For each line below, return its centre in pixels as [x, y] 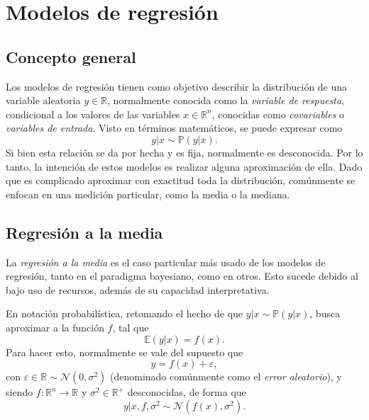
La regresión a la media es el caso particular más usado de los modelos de [166, 262]
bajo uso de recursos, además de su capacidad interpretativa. [138, 289]
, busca [325, 313]
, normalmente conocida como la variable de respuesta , [226, 100]
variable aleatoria [43, 100]
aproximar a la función [55, 327]
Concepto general [71, 56]
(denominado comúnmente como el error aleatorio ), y [226, 376]
